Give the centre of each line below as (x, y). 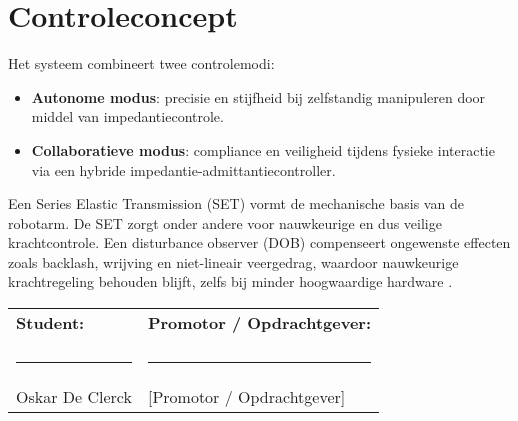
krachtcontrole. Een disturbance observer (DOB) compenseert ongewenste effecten (259, 242)
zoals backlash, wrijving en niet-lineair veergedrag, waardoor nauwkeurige (233, 261)
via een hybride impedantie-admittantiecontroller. (183, 169)
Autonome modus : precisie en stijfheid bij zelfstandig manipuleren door (258, 96)
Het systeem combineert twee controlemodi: (141, 63)
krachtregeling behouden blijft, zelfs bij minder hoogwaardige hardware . (230, 281)
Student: (50, 323)
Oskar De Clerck (74, 397)
